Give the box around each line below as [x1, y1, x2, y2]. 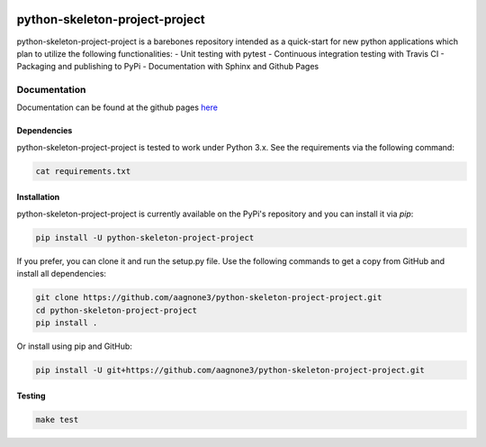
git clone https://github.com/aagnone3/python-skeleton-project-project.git [35, 293, 382, 303]
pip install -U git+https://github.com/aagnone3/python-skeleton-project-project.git [35, 365, 425, 375]
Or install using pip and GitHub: [16, 341, 132, 351]
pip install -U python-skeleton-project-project [35, 233, 255, 242]
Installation [16, 192, 60, 203]
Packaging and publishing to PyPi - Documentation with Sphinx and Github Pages [16, 61, 319, 72]
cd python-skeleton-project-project [35, 305, 198, 315]
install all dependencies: [16, 269, 107, 279]
